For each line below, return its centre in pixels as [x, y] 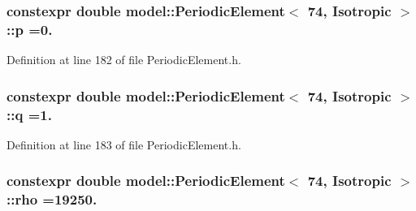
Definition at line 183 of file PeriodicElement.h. [124, 144]
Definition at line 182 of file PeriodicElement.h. [124, 60]
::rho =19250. [52, 199]
